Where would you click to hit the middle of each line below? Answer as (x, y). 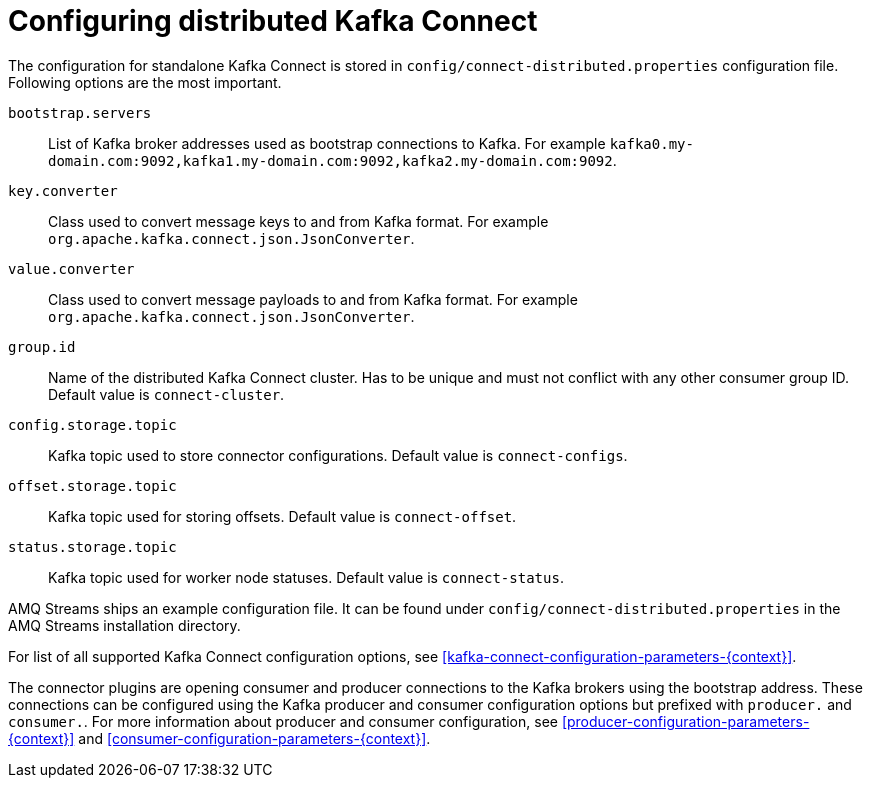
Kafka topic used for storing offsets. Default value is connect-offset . (282, 516)
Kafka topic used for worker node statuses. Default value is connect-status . (306, 577)
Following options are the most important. (145, 82)
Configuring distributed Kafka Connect (273, 21)
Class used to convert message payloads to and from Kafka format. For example (313, 299)
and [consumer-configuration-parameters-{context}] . (254, 738)
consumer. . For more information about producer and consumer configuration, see (283, 721)
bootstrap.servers (80, 112)
